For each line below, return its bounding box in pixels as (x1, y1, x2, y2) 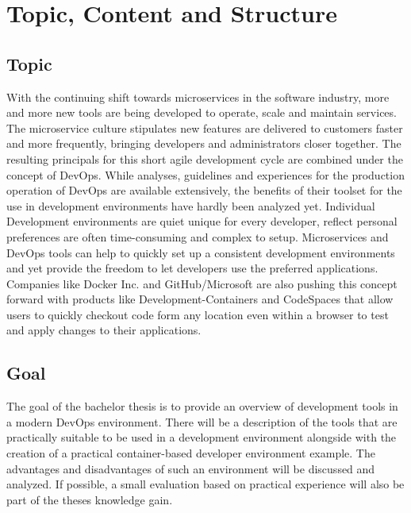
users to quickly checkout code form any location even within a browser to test (6, 306, 389, 322)
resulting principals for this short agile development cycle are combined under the (6, 150, 403, 167)
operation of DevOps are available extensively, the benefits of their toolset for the (6, 182, 402, 199)
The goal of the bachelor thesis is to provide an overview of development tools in (6, 398, 398, 415)
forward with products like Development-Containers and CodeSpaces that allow (6, 291, 394, 307)
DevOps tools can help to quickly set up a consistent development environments (6, 244, 395, 260)
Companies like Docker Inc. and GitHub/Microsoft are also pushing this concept (6, 275, 398, 291)
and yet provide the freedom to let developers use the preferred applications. (6, 260, 378, 276)
